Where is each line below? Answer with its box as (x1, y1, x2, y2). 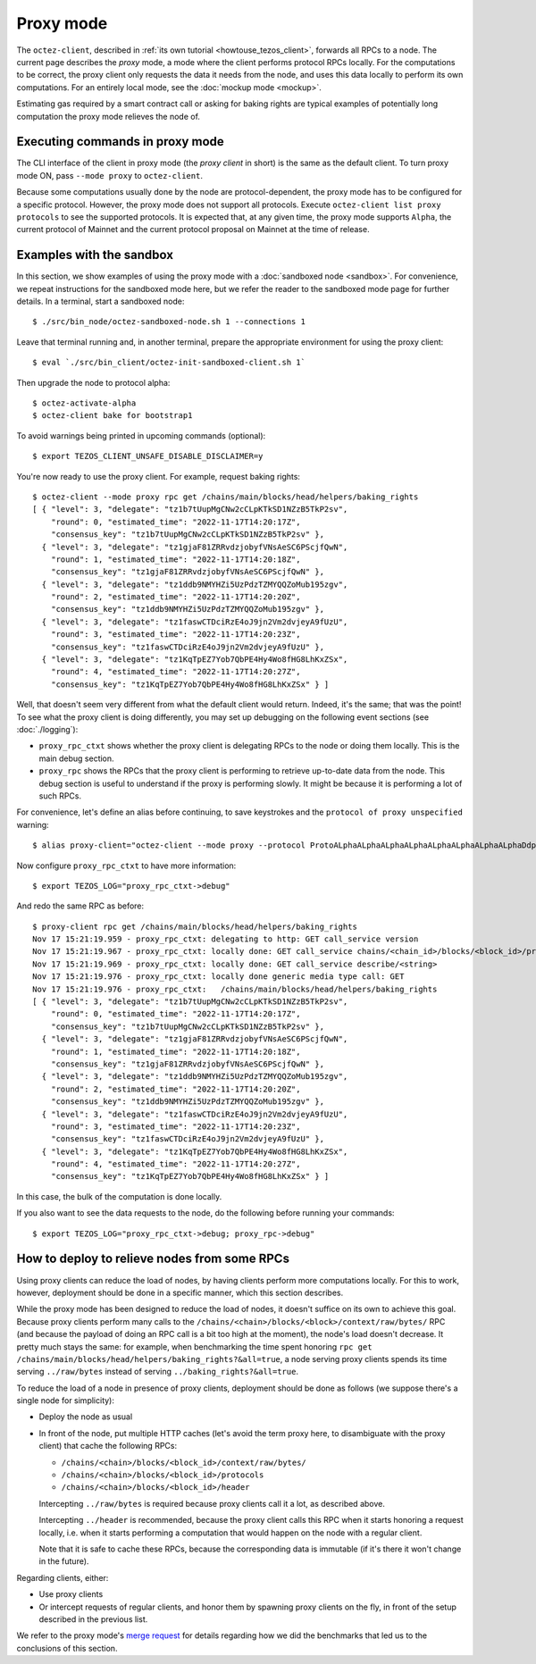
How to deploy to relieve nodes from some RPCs (16, 1251, 290, 1267)
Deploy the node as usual (38, 1411, 133, 1422)
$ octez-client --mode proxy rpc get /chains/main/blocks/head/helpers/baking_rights (32, 491, 419, 502)
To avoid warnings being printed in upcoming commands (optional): (16, 430, 266, 441)
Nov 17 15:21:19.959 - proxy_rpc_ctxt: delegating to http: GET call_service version (32, 934, 419, 944)
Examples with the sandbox (16, 247, 174, 263)
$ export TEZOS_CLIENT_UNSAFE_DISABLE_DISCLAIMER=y (32, 451, 264, 462)
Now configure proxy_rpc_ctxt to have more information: (16, 860, 237, 871)
